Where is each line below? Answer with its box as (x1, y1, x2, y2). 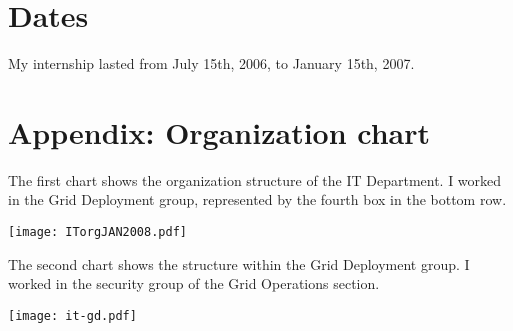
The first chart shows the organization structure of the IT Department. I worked (8, 169, 502, 190)
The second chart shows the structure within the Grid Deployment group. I (8, 253, 470, 274)
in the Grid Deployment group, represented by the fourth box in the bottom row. (8, 189, 507, 210)
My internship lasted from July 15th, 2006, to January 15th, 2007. (8, 53, 415, 74)
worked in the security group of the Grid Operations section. (8, 273, 380, 294)
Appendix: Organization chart (8, 111, 431, 152)
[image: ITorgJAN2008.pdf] (8, 225, 187, 240)
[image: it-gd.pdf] (8, 308, 137, 323)
